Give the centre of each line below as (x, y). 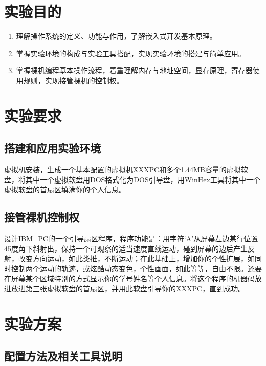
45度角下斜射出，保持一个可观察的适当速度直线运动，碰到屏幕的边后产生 (126, 248)
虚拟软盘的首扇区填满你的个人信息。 (65, 189)
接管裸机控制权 (42, 217)
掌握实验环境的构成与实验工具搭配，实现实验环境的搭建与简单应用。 (131, 53)
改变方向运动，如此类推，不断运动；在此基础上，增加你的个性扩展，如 (136, 258)
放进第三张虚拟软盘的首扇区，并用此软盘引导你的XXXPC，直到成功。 (128, 289)
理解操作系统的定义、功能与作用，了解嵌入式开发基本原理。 (116, 36)
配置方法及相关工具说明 (63, 356)
